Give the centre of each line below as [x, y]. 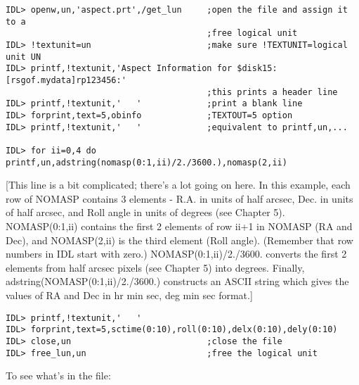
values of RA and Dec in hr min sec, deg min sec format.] [129, 295]
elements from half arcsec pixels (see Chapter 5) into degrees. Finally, [155, 267]
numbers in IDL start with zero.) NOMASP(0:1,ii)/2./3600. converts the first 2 [176, 254]
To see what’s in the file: [58, 375]
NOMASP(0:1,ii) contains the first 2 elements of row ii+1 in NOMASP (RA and [179, 226]
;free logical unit [252, 33]
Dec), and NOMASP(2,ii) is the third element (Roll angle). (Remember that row [179, 240]
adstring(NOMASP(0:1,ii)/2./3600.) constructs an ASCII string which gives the [177, 281]
